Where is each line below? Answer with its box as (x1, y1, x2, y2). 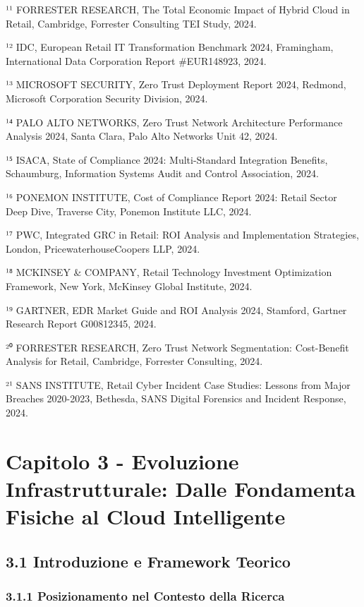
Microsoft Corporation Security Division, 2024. (6, 90, 208, 105)
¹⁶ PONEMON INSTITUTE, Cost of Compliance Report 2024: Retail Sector (6, 189, 337, 204)
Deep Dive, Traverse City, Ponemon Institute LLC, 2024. (6, 203, 252, 218)
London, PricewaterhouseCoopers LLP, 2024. (6, 241, 200, 256)
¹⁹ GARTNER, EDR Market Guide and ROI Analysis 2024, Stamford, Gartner (6, 302, 347, 317)
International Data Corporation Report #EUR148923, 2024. (6, 53, 267, 68)
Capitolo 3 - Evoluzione (6, 446, 239, 475)
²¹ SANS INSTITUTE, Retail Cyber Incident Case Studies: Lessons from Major (6, 377, 351, 392)
